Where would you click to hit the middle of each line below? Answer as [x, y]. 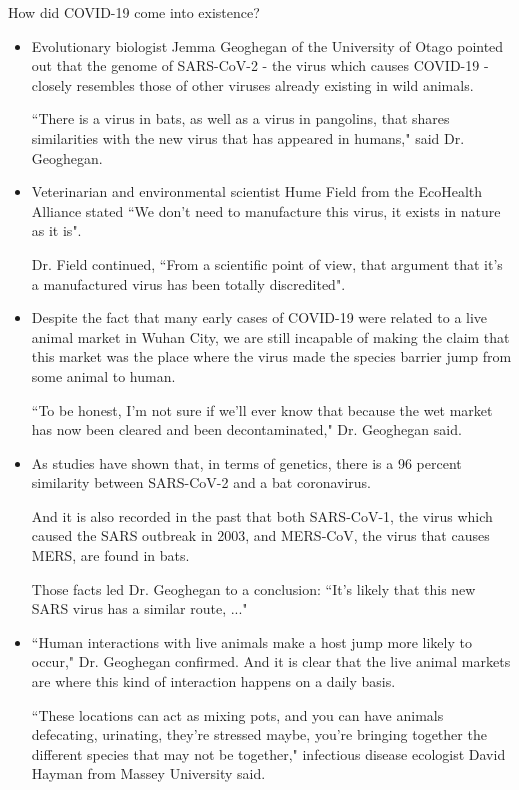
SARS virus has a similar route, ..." [139, 608]
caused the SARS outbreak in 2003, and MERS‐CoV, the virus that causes [260, 535]
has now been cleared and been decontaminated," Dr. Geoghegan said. [246, 429]
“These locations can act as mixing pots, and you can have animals [237, 714]
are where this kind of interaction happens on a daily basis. [213, 681]
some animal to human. [103, 375]
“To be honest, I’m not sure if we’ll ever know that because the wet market [262, 409]
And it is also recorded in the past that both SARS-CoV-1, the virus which [262, 515]
